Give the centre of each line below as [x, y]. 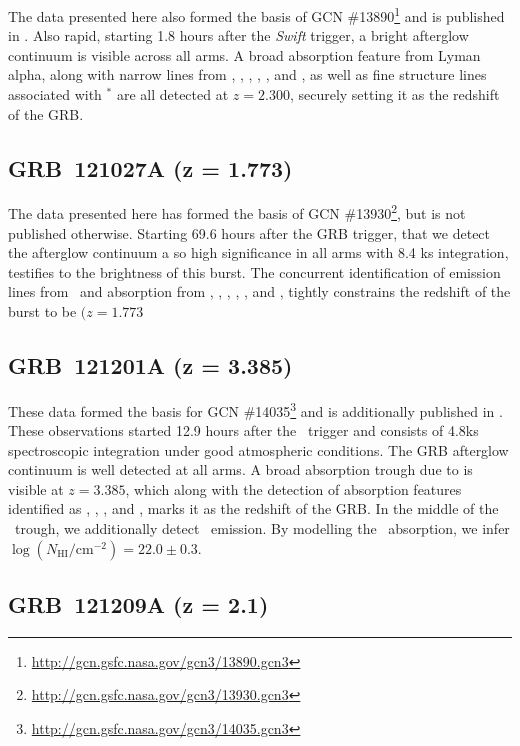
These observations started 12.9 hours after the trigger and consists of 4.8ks [243, 430]
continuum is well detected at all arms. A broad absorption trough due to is [240, 469]
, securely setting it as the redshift [394, 94]
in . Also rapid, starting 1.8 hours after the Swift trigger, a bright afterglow [238, 35]
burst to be [42, 311]
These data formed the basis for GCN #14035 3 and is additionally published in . [255, 409]
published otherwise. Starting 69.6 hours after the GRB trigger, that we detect [249, 232]
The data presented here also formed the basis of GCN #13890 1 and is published [256, 14]
